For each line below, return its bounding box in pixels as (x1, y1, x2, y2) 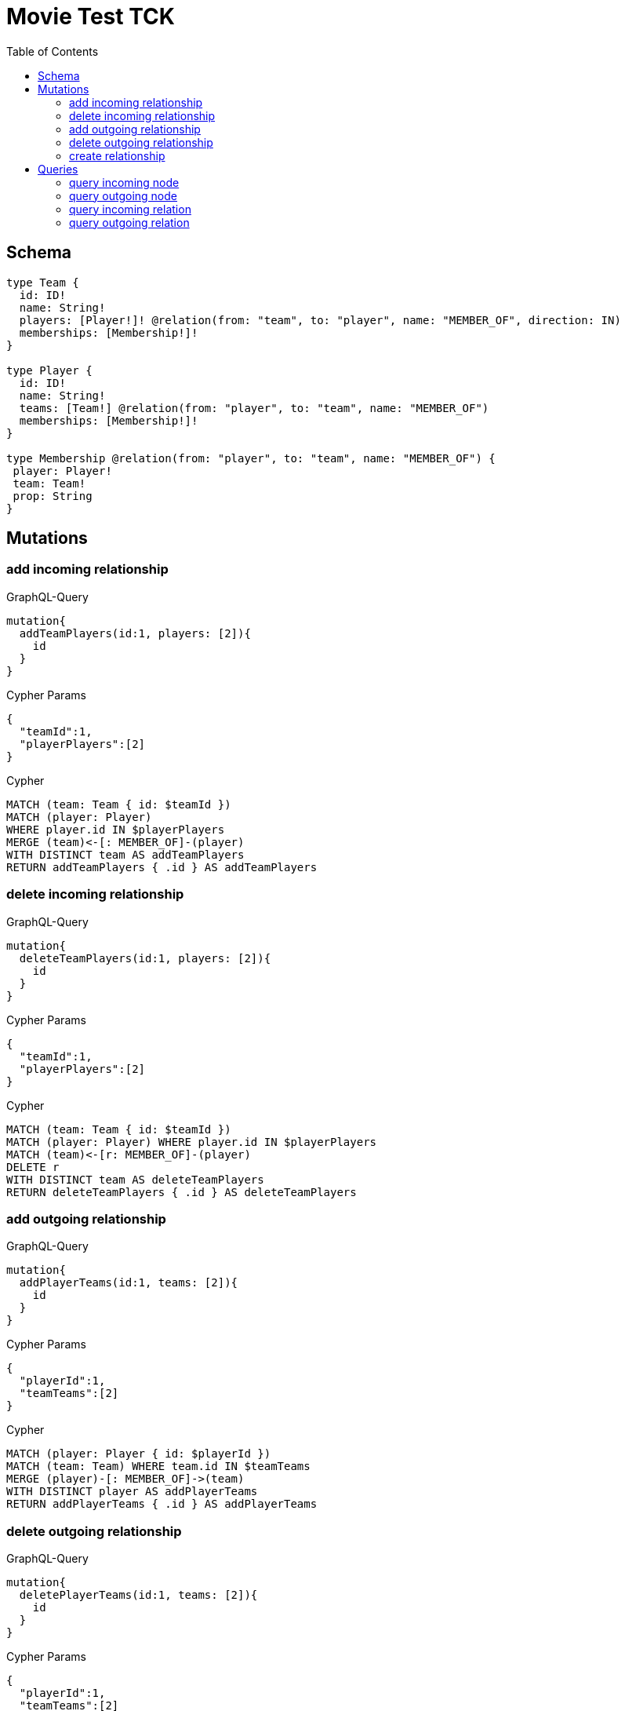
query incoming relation (69, 202, 191, 216)
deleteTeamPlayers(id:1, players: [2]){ (19, 951, 271, 965)
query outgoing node (69, 188, 177, 202)
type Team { (6, 275, 79, 289)
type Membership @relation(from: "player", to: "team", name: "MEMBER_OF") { (6, 451, 496, 465)
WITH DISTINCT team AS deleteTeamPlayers (6, 1173, 264, 1186)
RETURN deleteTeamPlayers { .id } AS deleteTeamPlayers (6, 1185, 357, 1198)
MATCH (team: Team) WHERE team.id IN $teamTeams (6, 1460, 311, 1473)
